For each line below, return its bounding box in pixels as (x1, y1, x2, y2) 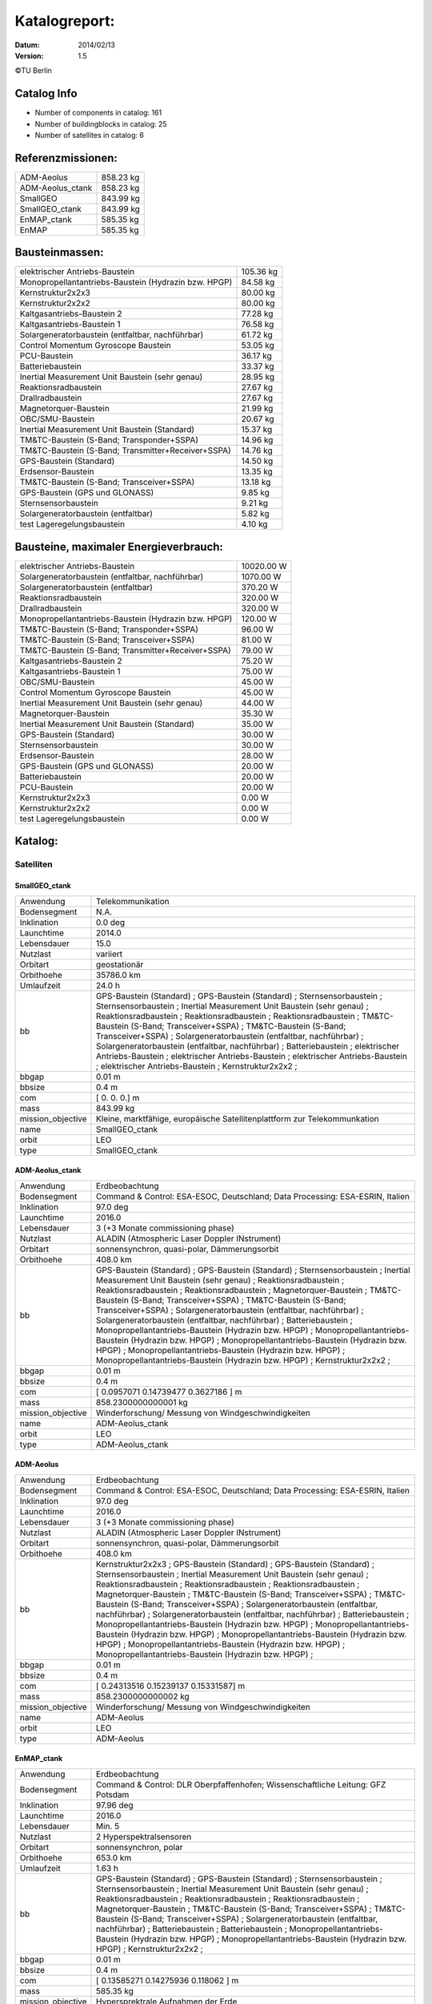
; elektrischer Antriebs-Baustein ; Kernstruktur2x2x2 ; (96, 1061, 298, 1072)
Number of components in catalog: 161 (34, 108, 162, 118)
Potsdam (96, 1788, 130, 1800)
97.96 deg (96, 1800, 134, 1811)
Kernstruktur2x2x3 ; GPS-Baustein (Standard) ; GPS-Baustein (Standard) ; (96, 1558, 375, 1570)
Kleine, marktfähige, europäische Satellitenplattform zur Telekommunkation (96, 1113, 379, 1124)
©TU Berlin (14, 66, 52, 75)
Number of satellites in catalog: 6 (34, 131, 144, 140)
